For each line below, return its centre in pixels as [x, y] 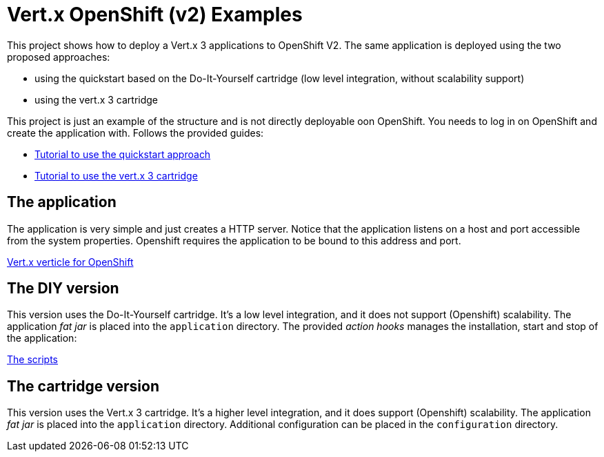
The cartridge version [83, 386]
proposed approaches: [59, 57]
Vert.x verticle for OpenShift [70, 262]
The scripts [33, 360]
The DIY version [63, 289]
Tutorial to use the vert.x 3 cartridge [116, 175]
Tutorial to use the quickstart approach [123, 154]
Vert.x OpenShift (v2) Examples [155, 14]
